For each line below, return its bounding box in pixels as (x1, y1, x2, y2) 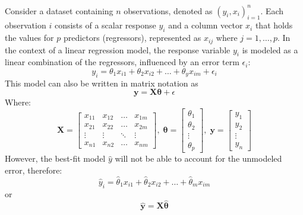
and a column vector (168, 19, 243, 31)
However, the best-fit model (5, 152, 106, 165)
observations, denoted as (124, 4, 213, 17)
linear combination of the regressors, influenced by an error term (5, 56, 239, 68)
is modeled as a (242, 43, 298, 56)
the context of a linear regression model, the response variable (5, 43, 231, 56)
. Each (260, 4, 284, 17)
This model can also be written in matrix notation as (5, 76, 198, 89)
